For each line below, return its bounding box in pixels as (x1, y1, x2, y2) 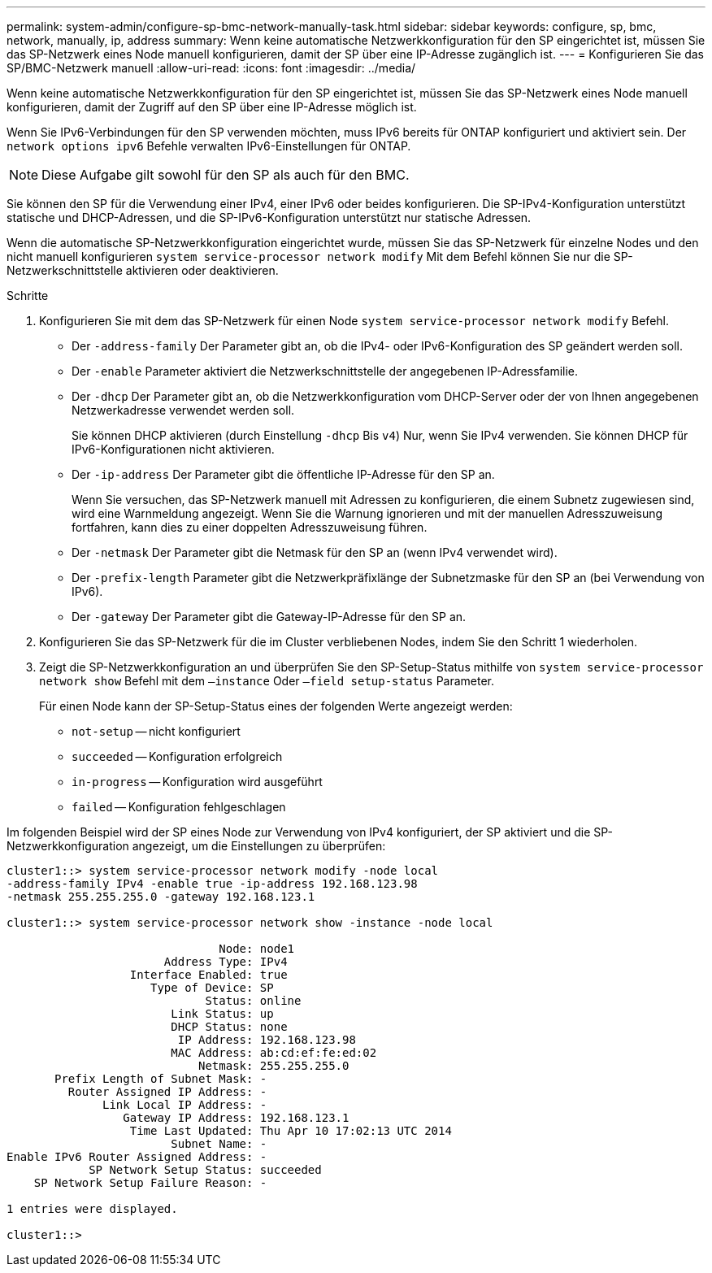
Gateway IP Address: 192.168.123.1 (123, 1111, 349, 1124)
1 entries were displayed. (7, 1202, 178, 1215)
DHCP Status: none (171, 1020, 288, 1033)
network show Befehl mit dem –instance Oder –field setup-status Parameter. (39, 674, 495, 688)
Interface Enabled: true (129, 968, 288, 981)
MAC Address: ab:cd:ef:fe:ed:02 (171, 1046, 377, 1059)
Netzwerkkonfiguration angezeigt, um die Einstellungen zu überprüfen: (7, 839, 386, 853)
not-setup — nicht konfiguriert (72, 724, 241, 738)
